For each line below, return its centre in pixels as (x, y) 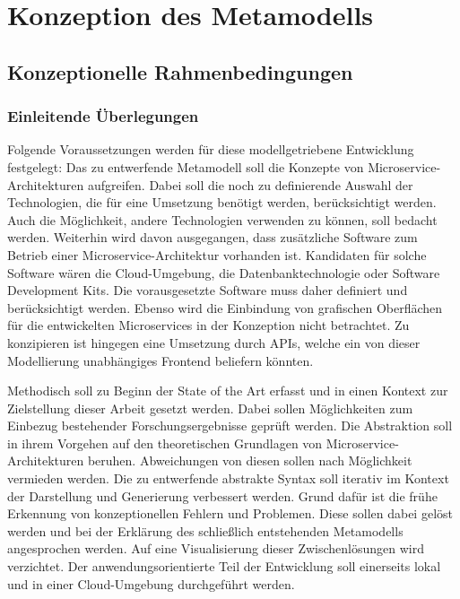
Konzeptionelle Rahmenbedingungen (180, 71)
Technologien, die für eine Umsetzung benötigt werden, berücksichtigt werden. (222, 202)
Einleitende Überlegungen (103, 116)
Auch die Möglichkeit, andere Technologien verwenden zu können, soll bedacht (222, 219)
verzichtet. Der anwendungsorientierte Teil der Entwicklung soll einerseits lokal (224, 566)
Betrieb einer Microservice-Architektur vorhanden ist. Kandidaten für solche (217, 254)
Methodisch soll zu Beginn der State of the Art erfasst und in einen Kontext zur (228, 391)
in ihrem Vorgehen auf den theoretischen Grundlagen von (165, 443)
